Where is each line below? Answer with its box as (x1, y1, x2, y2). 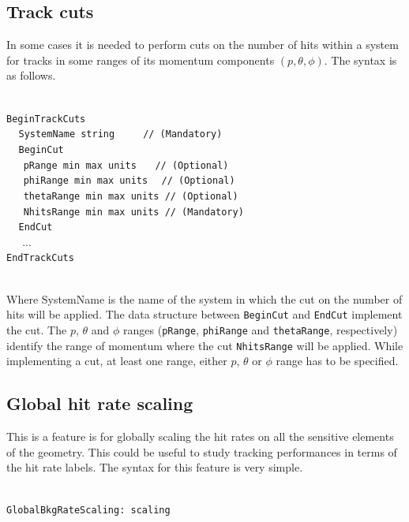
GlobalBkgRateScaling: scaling (6, 505, 171, 516)
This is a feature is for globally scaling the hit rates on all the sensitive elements (6, 428, 394, 445)
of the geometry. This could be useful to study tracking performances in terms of (6, 443, 397, 460)
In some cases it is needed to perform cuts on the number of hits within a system (6, 36, 399, 53)
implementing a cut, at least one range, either (6, 352, 227, 369)
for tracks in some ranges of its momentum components (6, 51, 275, 68)
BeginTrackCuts (6, 113, 86, 125)
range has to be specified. (276, 352, 399, 369)
